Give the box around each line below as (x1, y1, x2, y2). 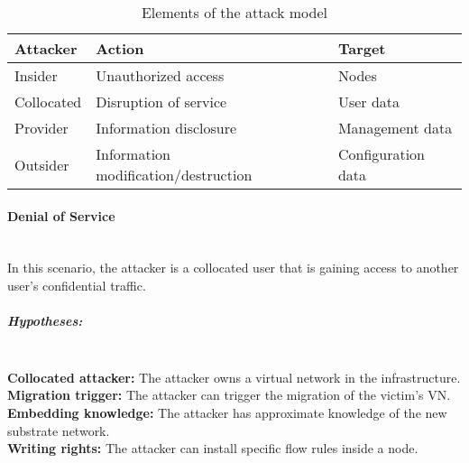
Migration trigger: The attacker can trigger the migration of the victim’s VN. (7, 385, 451, 404)
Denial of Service (7, 206, 115, 225)
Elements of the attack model (141, 2, 328, 23)
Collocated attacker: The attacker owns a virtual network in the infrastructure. (7, 367, 461, 386)
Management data (337, 117, 453, 138)
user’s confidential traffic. (7, 275, 146, 294)
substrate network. (7, 421, 110, 440)
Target (337, 38, 386, 59)
